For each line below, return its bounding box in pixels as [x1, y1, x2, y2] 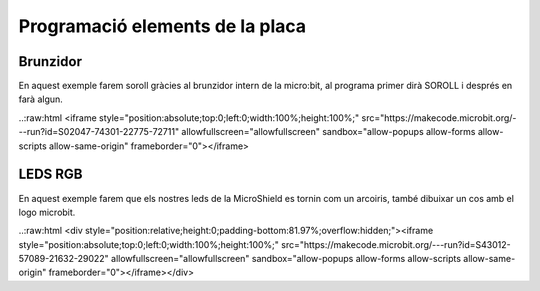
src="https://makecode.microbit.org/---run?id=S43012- [281, 238, 511, 250]
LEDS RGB [18, 166, 83, 183]
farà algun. [18, 93, 64, 105]
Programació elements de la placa [18, 15, 307, 37]
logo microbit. [18, 206, 76, 218]
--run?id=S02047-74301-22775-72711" [18, 126, 180, 138]
